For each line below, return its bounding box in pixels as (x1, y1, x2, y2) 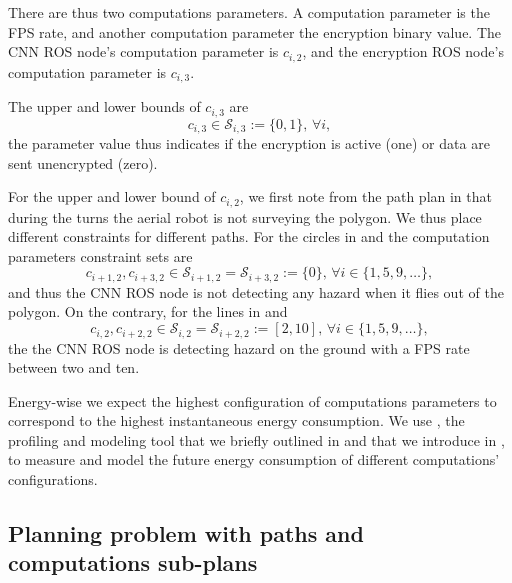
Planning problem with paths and (8, 518, 364, 549)
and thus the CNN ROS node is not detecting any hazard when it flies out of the (8, 281, 504, 302)
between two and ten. (8, 357, 140, 378)
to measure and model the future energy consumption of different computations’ (8, 449, 500, 470)
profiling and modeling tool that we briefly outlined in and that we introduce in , (8, 429, 505, 450)
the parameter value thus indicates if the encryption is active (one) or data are (8, 133, 490, 153)
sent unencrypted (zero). (8, 152, 158, 173)
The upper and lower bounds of (8, 96, 201, 117)
